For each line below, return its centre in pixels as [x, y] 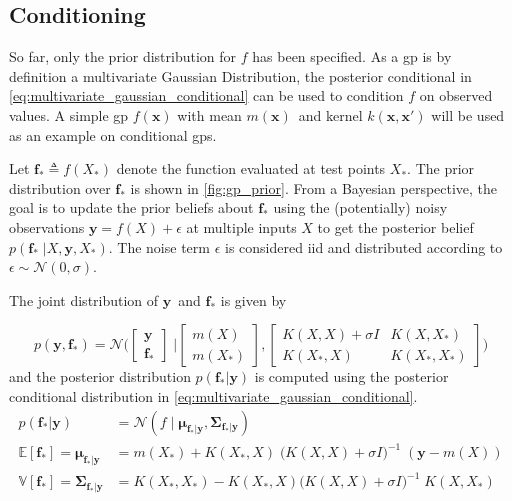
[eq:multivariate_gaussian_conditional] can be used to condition [206, 95]
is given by [253, 299]
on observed [456, 95]
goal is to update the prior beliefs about [131, 207]
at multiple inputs [241, 226]
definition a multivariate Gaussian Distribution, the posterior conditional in [240, 75]
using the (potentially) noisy [360, 207]
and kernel [330, 114]
